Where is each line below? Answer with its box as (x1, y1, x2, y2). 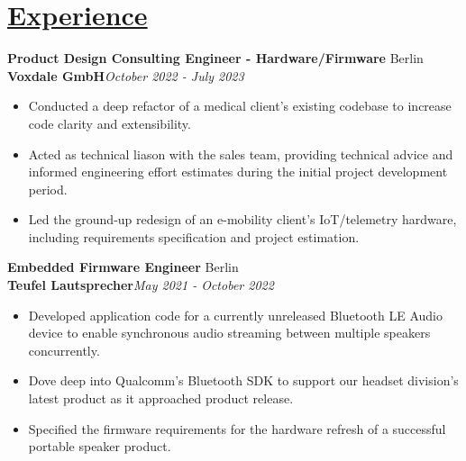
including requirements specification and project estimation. (28, 227, 360, 246)
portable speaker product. (28, 437, 171, 456)
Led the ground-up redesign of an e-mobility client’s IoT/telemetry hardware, (28, 210, 457, 229)
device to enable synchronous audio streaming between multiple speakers (28, 323, 431, 342)
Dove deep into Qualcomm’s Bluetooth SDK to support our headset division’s (28, 371, 459, 390)
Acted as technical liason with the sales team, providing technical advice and (28, 144, 453, 163)
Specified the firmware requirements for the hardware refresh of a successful (28, 419, 446, 438)
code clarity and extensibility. (28, 113, 191, 132)
